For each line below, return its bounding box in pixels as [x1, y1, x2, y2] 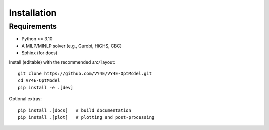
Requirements [9, 22, 57, 31]
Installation [9, 7, 57, 18]
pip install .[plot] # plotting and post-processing [18, 114, 155, 120]
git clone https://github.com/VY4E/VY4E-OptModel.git [18, 70, 152, 76]
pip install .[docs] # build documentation [18, 107, 132, 113]
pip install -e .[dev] [18, 85, 74, 90]
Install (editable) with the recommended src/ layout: [9, 59, 116, 65]
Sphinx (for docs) [21, 50, 58, 56]
